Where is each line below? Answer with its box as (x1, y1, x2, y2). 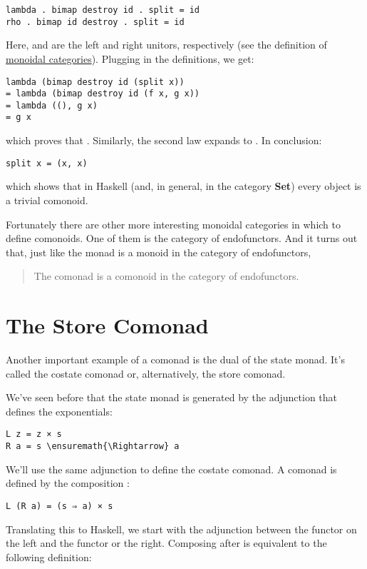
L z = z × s (6, 429, 62, 440)
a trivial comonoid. (6, 192, 88, 207)
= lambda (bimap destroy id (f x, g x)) (6, 89, 200, 99)
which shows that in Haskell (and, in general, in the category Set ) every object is (6, 178, 361, 193)
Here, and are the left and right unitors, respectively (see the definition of (6, 37, 327, 52)
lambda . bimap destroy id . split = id (6, 5, 200, 15)
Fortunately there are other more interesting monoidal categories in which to (6, 216, 341, 231)
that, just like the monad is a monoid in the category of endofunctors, (6, 244, 311, 259)
